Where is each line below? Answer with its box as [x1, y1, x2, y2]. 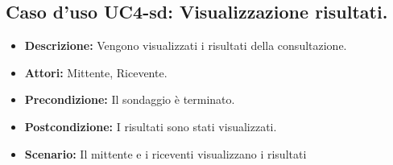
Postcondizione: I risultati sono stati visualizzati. [24, 118, 277, 134]
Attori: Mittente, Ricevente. [24, 64, 168, 80]
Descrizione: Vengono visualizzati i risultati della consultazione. [24, 37, 347, 54]
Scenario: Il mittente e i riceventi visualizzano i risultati [24, 145, 307, 162]
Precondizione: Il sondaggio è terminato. [24, 91, 235, 108]
